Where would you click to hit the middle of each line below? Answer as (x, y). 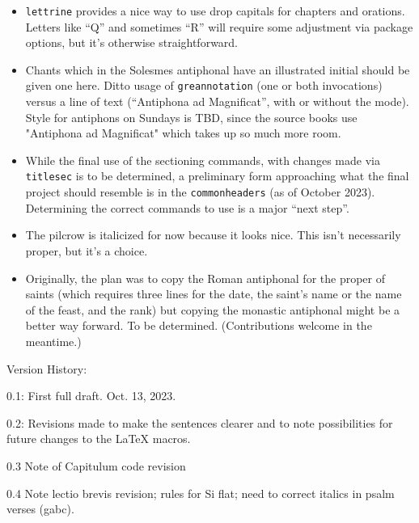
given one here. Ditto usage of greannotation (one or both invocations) (204, 85)
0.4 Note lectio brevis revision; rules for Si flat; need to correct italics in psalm (201, 493)
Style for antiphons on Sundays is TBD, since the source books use (191, 117)
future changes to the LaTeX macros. (99, 439)
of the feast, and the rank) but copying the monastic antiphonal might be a (213, 309)
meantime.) (53, 341)
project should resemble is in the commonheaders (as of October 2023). (200, 192)
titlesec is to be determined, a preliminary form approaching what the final (217, 176)
